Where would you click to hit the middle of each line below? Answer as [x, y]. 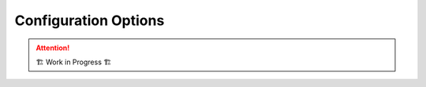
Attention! [53, 48]
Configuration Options [90, 20]
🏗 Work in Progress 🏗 [74, 62]
